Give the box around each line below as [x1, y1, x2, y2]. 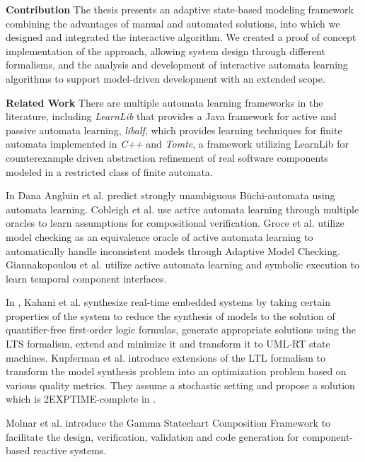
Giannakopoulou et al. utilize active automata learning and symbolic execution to [6, 257, 359, 272]
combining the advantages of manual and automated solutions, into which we [6, 16, 340, 30]
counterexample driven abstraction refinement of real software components [6, 150, 328, 165]
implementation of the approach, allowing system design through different [6, 43, 325, 58]
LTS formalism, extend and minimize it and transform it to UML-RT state [6, 336, 330, 351]
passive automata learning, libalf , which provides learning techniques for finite [6, 122, 342, 137]
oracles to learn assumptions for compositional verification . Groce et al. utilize [6, 215, 344, 230]
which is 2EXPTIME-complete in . [6, 391, 156, 406]
